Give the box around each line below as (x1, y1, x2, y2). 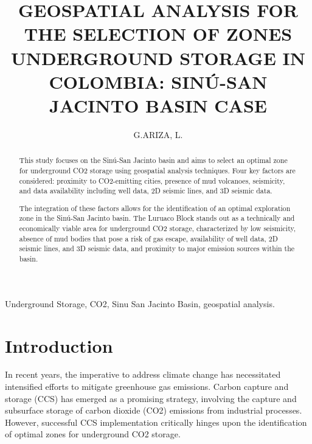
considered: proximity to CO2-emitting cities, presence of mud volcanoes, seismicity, (19, 175, 285, 186)
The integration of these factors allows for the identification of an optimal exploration (19, 203, 291, 213)
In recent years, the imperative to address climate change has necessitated (5, 368, 281, 381)
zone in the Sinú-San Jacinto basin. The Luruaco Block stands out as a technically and (19, 213, 295, 223)
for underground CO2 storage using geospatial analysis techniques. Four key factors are (19, 165, 296, 175)
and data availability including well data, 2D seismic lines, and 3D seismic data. (19, 186, 272, 196)
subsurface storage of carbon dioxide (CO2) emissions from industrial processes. (5, 404, 302, 417)
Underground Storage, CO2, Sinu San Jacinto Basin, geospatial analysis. (5, 297, 275, 310)
